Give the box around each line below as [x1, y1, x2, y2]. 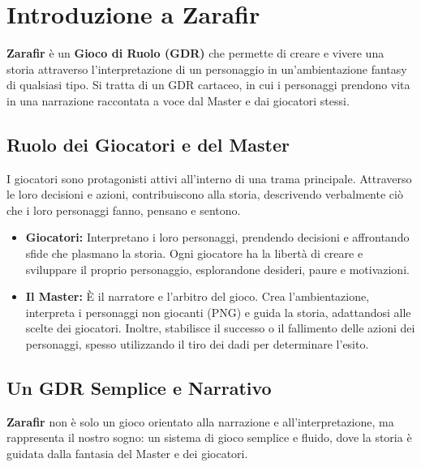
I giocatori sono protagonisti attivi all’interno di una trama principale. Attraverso [6, 169, 412, 186]
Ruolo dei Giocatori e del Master [6, 131, 290, 156]
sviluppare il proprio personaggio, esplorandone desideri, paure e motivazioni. [25, 260, 410, 277]
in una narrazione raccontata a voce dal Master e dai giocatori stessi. [6, 92, 350, 109]
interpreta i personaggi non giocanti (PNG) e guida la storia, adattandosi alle [25, 303, 411, 320]
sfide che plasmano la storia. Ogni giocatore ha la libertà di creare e [25, 245, 363, 262]
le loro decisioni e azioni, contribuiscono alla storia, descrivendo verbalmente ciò [6, 186, 403, 203]
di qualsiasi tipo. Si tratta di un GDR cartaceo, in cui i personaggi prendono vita [6, 76, 410, 93]
